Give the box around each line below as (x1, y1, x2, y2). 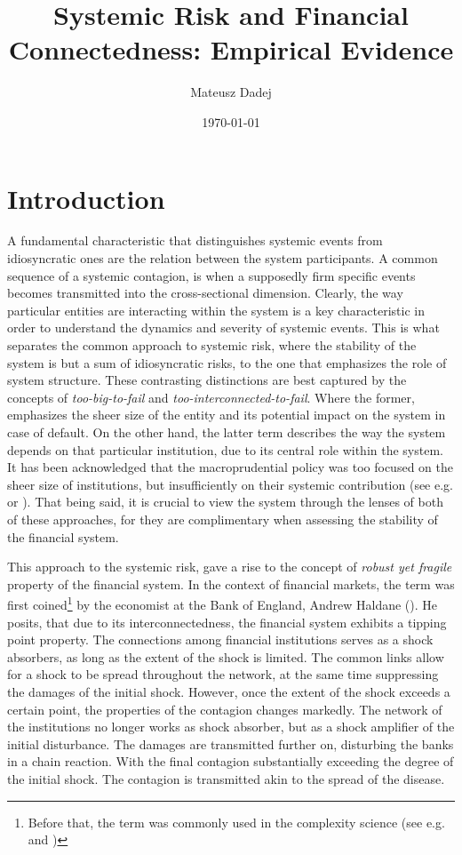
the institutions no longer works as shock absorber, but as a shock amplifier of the (7, 717, 455, 736)
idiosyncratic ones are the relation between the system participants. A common (7, 249, 438, 268)
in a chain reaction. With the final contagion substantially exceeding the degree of (7, 752, 454, 771)
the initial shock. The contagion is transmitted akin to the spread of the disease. (7, 769, 445, 787)
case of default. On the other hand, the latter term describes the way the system (7, 422, 446, 441)
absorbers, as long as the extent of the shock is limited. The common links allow (7, 647, 444, 666)
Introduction (7, 180, 165, 216)
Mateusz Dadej (190, 83, 272, 101)
